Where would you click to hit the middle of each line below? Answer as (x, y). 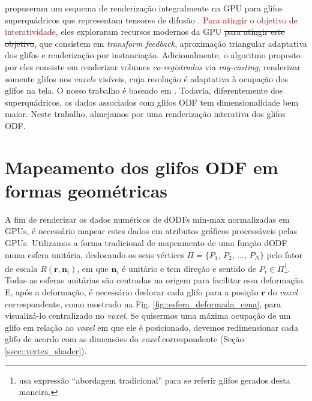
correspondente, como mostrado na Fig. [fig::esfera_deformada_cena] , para (143, 303)
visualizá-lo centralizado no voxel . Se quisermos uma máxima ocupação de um (148, 315)
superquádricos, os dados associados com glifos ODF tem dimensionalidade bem (152, 102)
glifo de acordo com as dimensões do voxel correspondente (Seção (124, 339)
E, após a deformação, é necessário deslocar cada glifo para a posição (132, 292)
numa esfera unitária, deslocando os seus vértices (94, 254)
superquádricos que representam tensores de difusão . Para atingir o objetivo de (151, 20)
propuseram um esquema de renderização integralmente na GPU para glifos (144, 8)
